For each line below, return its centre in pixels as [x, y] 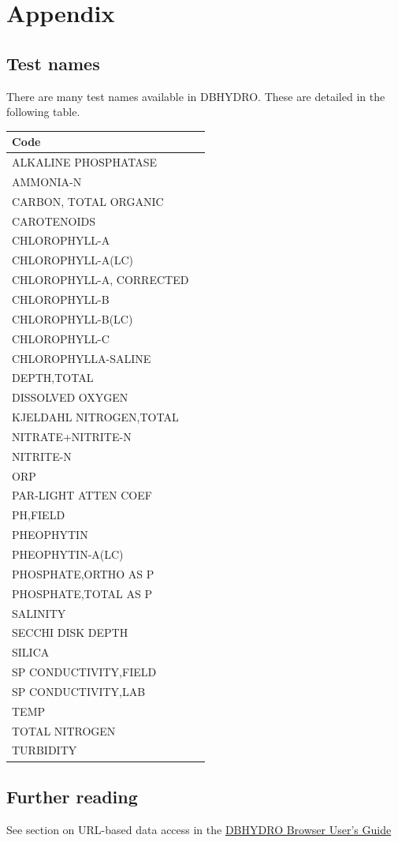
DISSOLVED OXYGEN [70, 397]
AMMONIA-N [47, 181]
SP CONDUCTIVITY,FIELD [84, 672]
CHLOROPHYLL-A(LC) [73, 260]
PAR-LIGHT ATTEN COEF [82, 495]
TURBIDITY [45, 750]
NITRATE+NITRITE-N [72, 436]
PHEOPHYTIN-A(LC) [68, 554]
